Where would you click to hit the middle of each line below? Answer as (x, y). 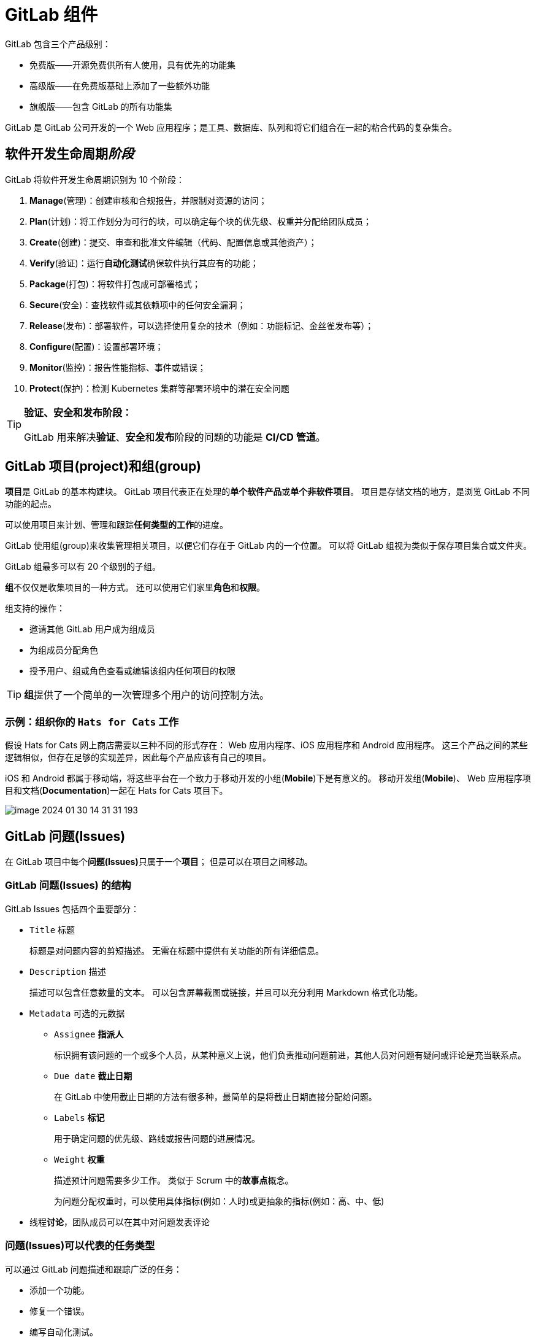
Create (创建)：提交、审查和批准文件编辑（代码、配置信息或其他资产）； (173, 242)
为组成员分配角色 (64, 650)
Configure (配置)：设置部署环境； (97, 346)
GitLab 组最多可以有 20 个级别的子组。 (83, 567)
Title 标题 (52, 929)
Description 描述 (68, 971)
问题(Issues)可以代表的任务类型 (80, 1246)
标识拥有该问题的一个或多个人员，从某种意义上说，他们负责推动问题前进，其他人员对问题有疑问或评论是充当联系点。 (290, 1055)
